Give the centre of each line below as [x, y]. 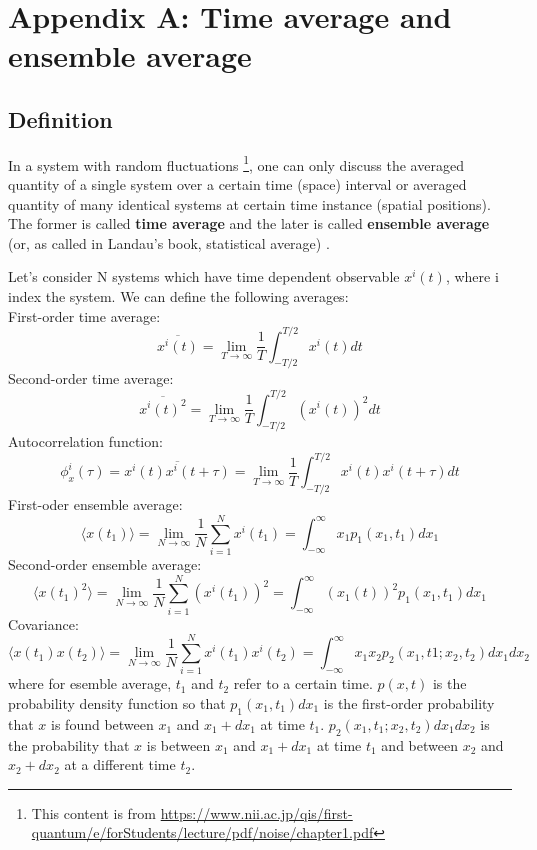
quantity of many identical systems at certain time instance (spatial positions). [249, 203]
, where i [472, 276]
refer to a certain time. [303, 683]
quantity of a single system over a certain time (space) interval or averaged [237, 184]
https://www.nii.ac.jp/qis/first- [256, 812]
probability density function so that [117, 703]
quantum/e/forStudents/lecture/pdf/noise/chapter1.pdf [202, 832]
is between [178, 744]
